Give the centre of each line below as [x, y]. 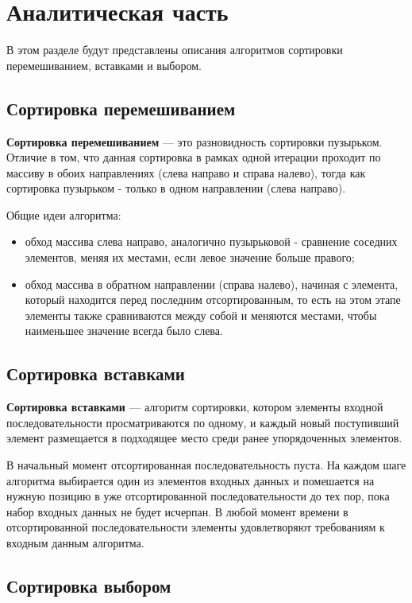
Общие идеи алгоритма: [64, 214]
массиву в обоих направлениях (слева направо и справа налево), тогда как [186, 172]
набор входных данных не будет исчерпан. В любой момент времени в [177, 511]
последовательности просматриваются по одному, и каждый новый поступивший [203, 422]
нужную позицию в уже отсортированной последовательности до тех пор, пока [198, 496]
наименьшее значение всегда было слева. [124, 331]
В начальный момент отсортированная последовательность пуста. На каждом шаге [206, 465]
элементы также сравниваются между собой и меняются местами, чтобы [201, 315]
